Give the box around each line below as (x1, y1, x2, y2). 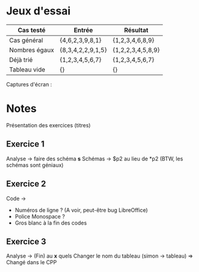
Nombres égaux (9, 46, 54, 54)
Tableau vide (9, 65, 46, 73)
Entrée (74, 26, 93, 34)
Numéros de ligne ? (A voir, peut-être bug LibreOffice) (14, 206, 148, 214)
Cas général (9, 36, 44, 44)
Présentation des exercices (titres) (6, 121, 91, 128)
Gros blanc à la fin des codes (14, 219, 87, 226)
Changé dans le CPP (6, 259, 57, 266)
